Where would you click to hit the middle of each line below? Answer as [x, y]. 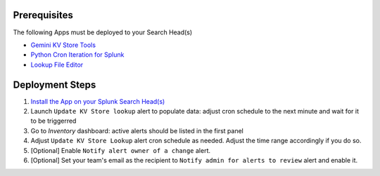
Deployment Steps [55, 84]
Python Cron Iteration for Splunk [77, 55]
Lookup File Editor [57, 65]
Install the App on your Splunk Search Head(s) [98, 101]
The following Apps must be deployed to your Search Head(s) [103, 32]
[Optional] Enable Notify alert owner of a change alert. [121, 150]
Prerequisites [43, 15]
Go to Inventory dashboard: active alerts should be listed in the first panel [137, 130]
